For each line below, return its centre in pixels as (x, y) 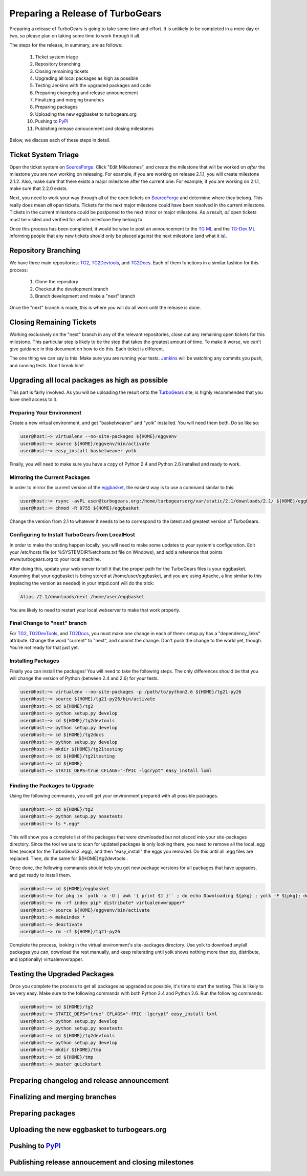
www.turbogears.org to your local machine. (55, 559)
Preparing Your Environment (46, 412)
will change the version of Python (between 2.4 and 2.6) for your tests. (84, 678)
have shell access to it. (34, 400)
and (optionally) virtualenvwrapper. (47, 959)
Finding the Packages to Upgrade (52, 785)
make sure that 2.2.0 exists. (39, 188)
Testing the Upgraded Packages (62, 974)
